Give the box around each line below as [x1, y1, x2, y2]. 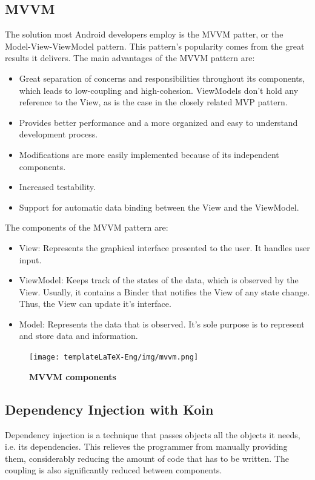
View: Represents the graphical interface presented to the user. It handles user [19, 241, 310, 254]
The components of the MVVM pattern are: [5, 221, 168, 234]
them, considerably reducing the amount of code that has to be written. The [5, 452, 289, 464]
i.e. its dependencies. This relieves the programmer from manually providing [5, 440, 288, 453]
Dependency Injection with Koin [5, 399, 214, 418]
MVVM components [29, 370, 116, 383]
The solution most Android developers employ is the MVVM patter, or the [5, 28, 283, 41]
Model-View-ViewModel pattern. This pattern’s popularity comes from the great [5, 39, 305, 52]
